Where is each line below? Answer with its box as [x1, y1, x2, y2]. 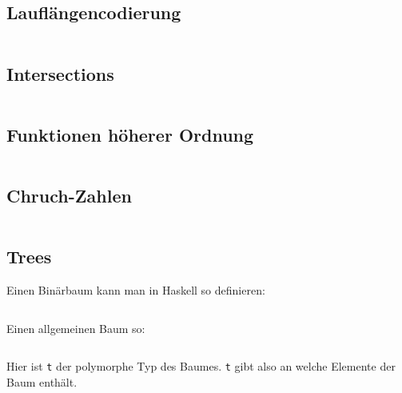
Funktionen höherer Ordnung [6, 122, 254, 146]
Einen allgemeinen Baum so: [6, 319, 145, 336]
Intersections [6, 61, 114, 86]
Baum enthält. [6, 373, 78, 390]
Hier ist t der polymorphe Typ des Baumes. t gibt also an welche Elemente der [6, 358, 396, 375]
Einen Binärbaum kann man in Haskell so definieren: [6, 282, 265, 299]
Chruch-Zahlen [6, 183, 132, 207]
